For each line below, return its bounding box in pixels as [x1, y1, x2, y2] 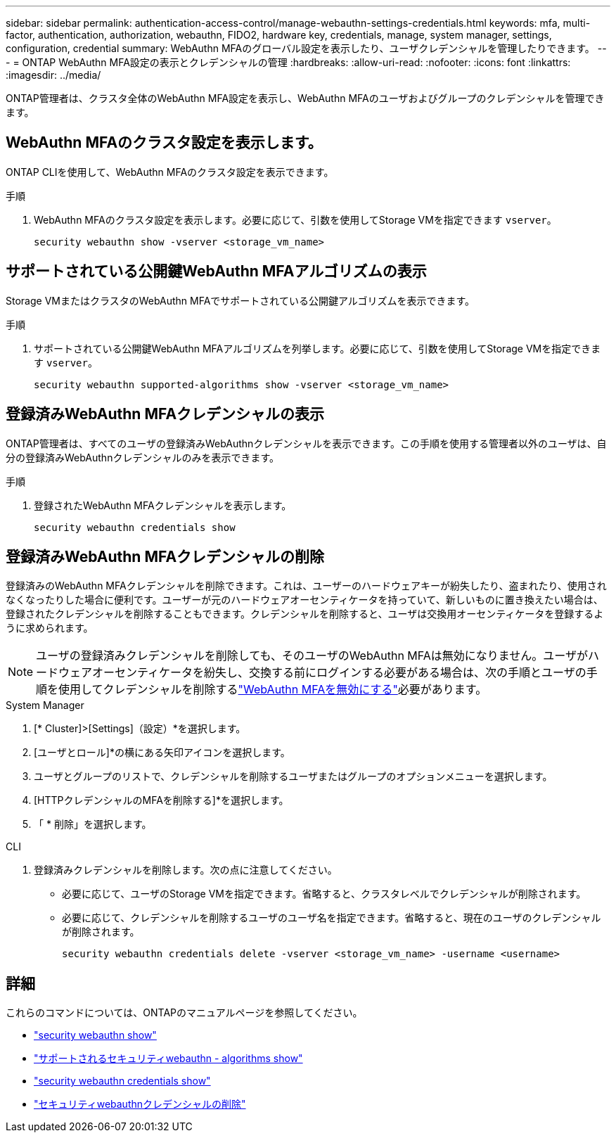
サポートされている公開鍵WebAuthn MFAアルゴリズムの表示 [6, 262, 427, 281]
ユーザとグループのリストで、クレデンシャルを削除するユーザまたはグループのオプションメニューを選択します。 [34, 770, 553, 783]
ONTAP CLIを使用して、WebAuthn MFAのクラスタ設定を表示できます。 [6, 165, 334, 178]
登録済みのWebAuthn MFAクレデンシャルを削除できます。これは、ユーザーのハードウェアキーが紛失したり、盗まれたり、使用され [6, 580, 607, 592]
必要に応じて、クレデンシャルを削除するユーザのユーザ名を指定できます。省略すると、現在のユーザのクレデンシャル [62, 912, 601, 924]
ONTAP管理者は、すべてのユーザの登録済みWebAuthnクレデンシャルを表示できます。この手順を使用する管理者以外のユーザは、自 [6, 437, 607, 449]
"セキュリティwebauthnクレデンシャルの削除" [34, 1098, 246, 1111]
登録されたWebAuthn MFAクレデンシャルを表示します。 [34, 499, 292, 511]
